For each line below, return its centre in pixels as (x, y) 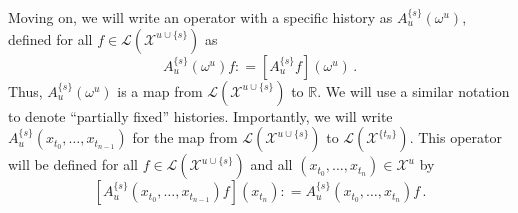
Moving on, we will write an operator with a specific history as (200, 17)
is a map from (160, 90)
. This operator (455, 137)
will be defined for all (73, 164)
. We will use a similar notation (413, 90)
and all (271, 164)
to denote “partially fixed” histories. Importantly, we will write (200, 115)
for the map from (185, 137)
